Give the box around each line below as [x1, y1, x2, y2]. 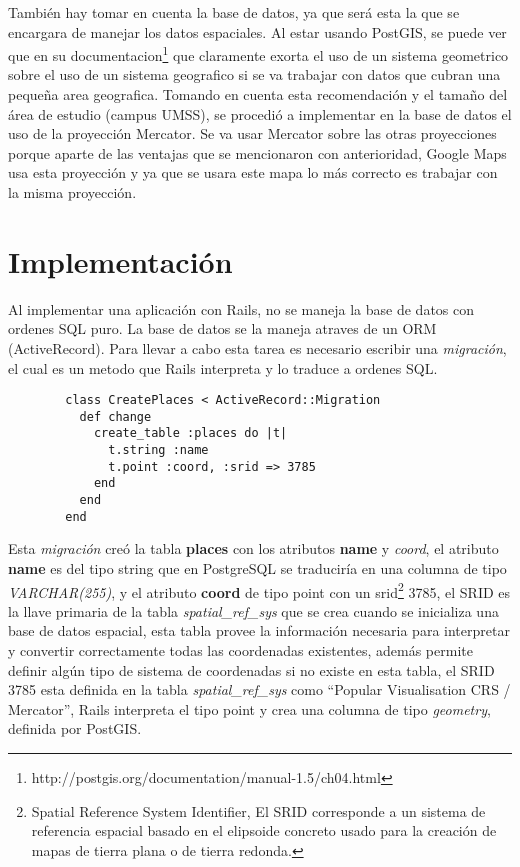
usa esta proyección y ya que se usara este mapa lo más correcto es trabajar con [8, 162, 498, 183]
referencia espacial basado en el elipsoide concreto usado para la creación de [31, 820, 497, 841]
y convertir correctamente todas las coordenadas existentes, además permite [8, 639, 473, 660]
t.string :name [108, 443, 209, 458]
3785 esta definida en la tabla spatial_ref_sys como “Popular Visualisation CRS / [8, 679, 511, 700]
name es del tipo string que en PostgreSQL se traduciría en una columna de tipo [8, 557, 507, 578]
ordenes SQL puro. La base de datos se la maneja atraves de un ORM [8, 318, 437, 339]
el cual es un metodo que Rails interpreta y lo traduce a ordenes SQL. [8, 357, 438, 378]
